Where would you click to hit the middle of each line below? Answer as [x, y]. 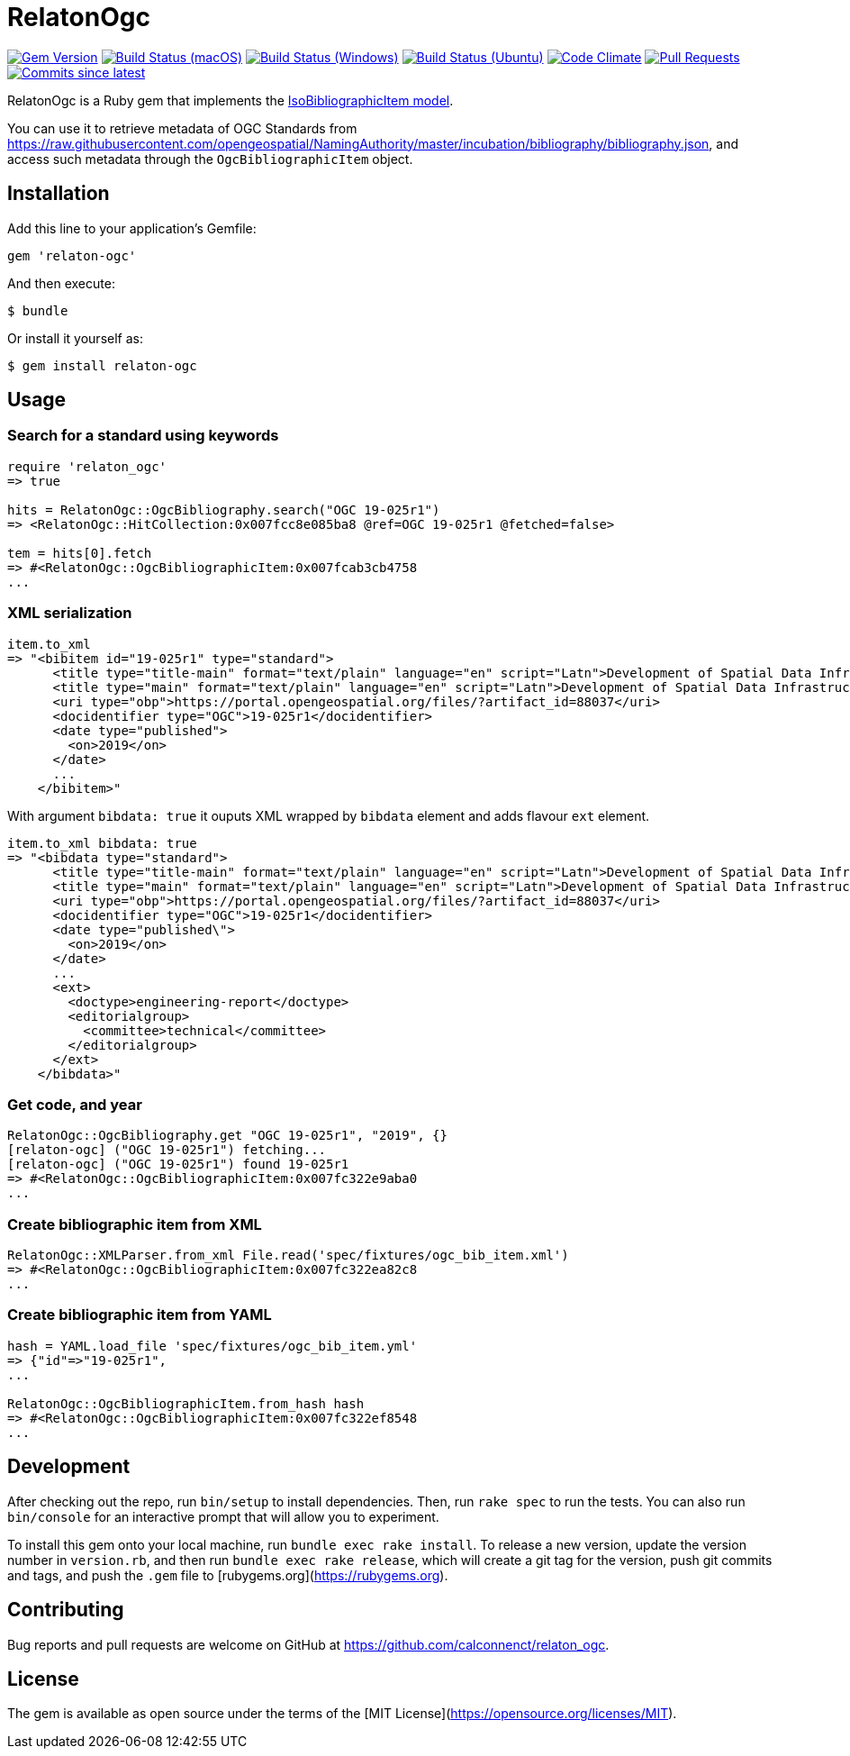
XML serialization [70, 613]
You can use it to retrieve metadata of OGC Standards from [182, 128]
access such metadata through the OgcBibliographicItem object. [210, 159]
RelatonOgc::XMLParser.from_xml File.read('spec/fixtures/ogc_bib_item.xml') [288, 1256]
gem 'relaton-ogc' [72, 255]
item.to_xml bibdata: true [102, 843]
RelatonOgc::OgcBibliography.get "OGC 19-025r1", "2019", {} [227, 1136]
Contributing [66, 1610]
